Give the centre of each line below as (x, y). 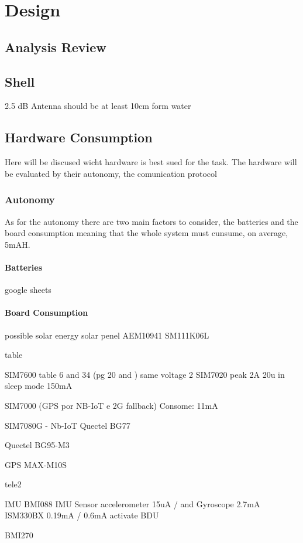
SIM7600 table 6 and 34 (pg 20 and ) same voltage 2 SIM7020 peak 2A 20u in (145, 374)
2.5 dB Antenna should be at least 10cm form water (98, 106)
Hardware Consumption (79, 137)
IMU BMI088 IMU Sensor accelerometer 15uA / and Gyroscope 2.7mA (132, 503)
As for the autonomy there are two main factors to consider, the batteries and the (151, 221)
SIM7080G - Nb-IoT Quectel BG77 (68, 425)
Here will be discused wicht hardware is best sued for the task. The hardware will (151, 162)
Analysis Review (56, 47)
